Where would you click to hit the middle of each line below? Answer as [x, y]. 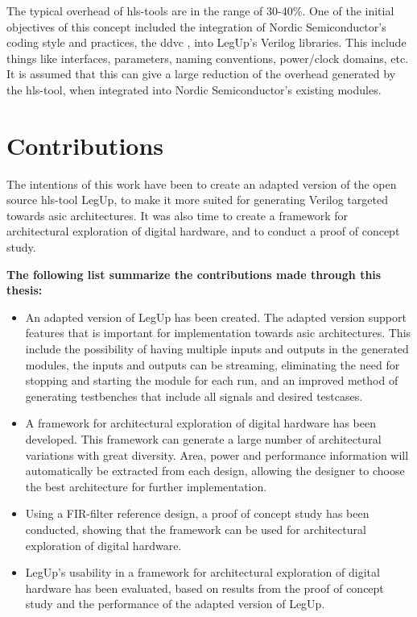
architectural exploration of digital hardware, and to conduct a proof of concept [203, 231]
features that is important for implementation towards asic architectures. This [218, 333]
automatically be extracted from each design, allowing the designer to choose [215, 471]
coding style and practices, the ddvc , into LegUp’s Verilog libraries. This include [206, 42]
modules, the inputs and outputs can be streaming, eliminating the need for [213, 364]
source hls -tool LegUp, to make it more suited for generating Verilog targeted [197, 200]
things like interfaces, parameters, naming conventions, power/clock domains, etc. [208, 58]
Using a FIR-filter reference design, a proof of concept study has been [197, 513]
